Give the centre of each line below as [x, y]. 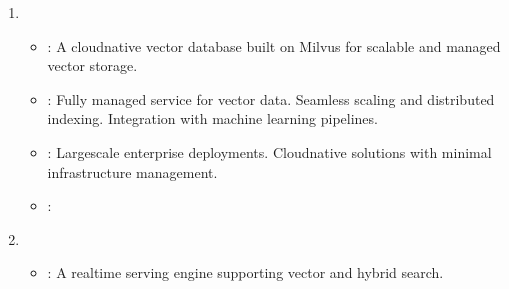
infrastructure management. [132, 171]
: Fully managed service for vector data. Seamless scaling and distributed [271, 98]
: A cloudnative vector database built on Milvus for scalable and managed [274, 45]
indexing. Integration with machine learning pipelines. [212, 118]
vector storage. [92, 65]
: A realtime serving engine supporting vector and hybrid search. [245, 272]
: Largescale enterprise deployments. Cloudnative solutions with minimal [269, 151]
